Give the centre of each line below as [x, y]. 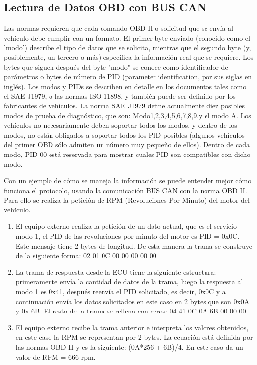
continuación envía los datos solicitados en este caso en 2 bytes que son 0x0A [132, 301]
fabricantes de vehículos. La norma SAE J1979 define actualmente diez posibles [124, 105]
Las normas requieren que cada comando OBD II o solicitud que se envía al [119, 28]
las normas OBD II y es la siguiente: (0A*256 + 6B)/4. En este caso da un [129, 347]
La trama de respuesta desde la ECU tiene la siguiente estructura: [116, 272]
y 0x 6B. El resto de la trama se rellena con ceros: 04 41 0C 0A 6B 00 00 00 [131, 311]
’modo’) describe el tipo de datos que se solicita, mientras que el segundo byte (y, [128, 47]
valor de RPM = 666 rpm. [55, 356]
